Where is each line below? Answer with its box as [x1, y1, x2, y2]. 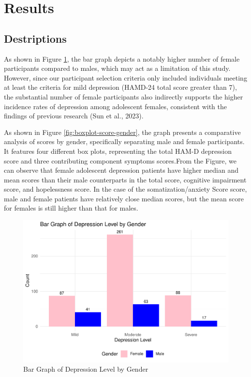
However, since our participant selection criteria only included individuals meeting [4, 72, 247, 82]
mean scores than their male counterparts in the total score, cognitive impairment [4, 174, 247, 184]
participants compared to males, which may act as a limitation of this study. [4, 63, 231, 73]
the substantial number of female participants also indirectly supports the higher [4, 91, 243, 101]
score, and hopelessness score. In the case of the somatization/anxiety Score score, [4, 184, 247, 194]
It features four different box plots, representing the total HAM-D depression [4, 146, 232, 156]
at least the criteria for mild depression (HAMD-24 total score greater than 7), [4, 82, 237, 92]
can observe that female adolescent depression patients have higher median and [4, 165, 239, 175]
